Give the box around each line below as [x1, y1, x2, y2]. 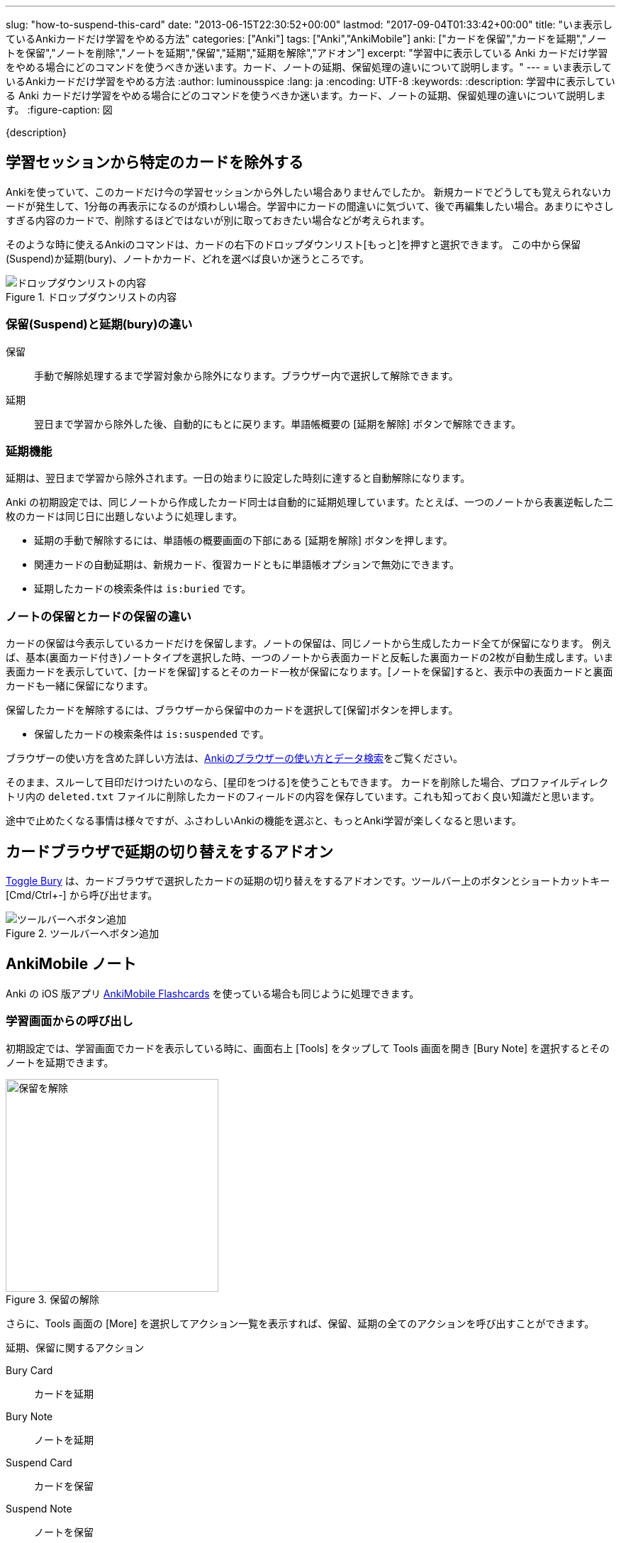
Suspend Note [6, 1502, 72, 1515]
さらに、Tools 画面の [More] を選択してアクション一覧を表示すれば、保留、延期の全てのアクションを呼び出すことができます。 [6, 1317, 595, 1329]
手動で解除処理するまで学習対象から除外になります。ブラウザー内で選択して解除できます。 [34, 369, 459, 382]
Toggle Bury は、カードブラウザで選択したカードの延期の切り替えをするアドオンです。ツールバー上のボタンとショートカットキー [6, 874, 610, 887]
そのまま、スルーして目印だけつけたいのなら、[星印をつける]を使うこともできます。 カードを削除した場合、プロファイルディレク [6, 776, 609, 789]
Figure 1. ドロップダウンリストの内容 [6, 290, 177, 303]
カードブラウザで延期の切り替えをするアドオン [6, 842, 333, 861]
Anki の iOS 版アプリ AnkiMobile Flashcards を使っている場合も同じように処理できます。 [6, 987, 420, 1000]
